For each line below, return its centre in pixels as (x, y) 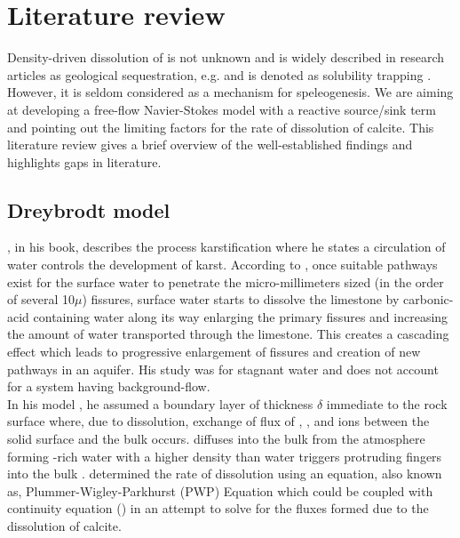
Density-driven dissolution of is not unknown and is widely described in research (226, 57)
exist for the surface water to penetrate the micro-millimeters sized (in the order (226, 281)
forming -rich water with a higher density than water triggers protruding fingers (225, 456)
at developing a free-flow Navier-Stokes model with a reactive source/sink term (222, 109)
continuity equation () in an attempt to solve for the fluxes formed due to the (218, 508)
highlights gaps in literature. (84, 161)
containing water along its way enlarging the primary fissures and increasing (241, 316)
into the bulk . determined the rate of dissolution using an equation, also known (225, 474)
